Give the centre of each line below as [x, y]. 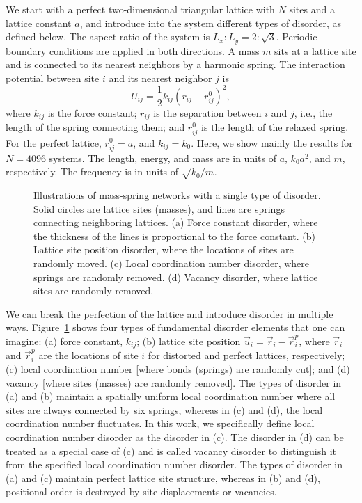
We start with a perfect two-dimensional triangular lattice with [140, 9]
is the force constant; [92, 112]
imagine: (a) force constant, [64, 341]
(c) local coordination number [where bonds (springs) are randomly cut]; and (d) [178, 369]
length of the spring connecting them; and [95, 127]
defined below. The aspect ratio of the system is [108, 37]
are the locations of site [88, 355]
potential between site [53, 78]
